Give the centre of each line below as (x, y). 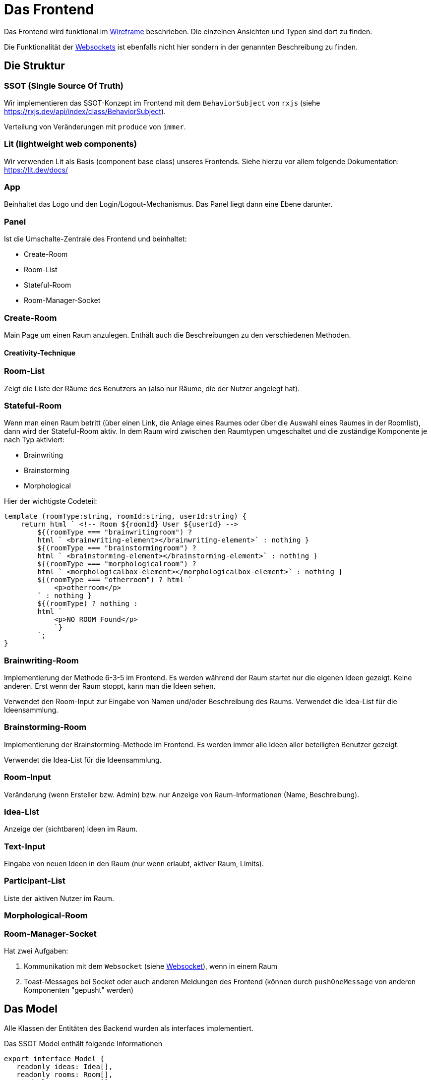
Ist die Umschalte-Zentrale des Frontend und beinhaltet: (95, 239)
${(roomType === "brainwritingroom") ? (115, 532)
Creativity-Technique (40, 353)
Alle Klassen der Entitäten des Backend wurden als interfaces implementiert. (129, 1028)
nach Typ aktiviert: (34, 440)
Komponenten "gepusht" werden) (79, 990)
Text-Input (25, 846)
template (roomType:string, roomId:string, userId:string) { (125, 516)
